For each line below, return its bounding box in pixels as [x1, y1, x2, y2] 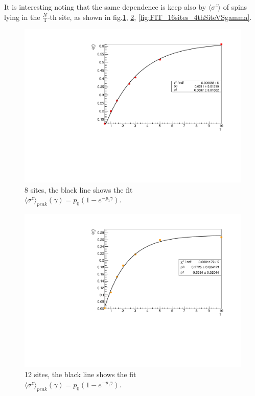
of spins [223, 2, 247, 12]
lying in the [4, 11, 40, 22]
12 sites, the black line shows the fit [25, 369, 136, 380]
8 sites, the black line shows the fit [25, 184, 133, 195]
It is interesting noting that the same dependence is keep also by [4, 2, 206, 12]
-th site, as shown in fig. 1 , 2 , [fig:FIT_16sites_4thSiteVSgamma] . [47, 11, 252, 22]
